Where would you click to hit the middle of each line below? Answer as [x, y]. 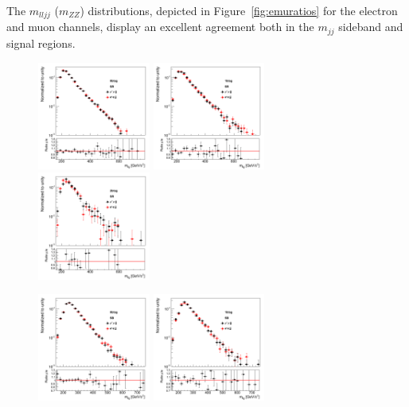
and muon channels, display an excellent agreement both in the [160, 27]
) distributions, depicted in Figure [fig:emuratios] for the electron [239, 10]
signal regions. [41, 43]
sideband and [371, 27]
